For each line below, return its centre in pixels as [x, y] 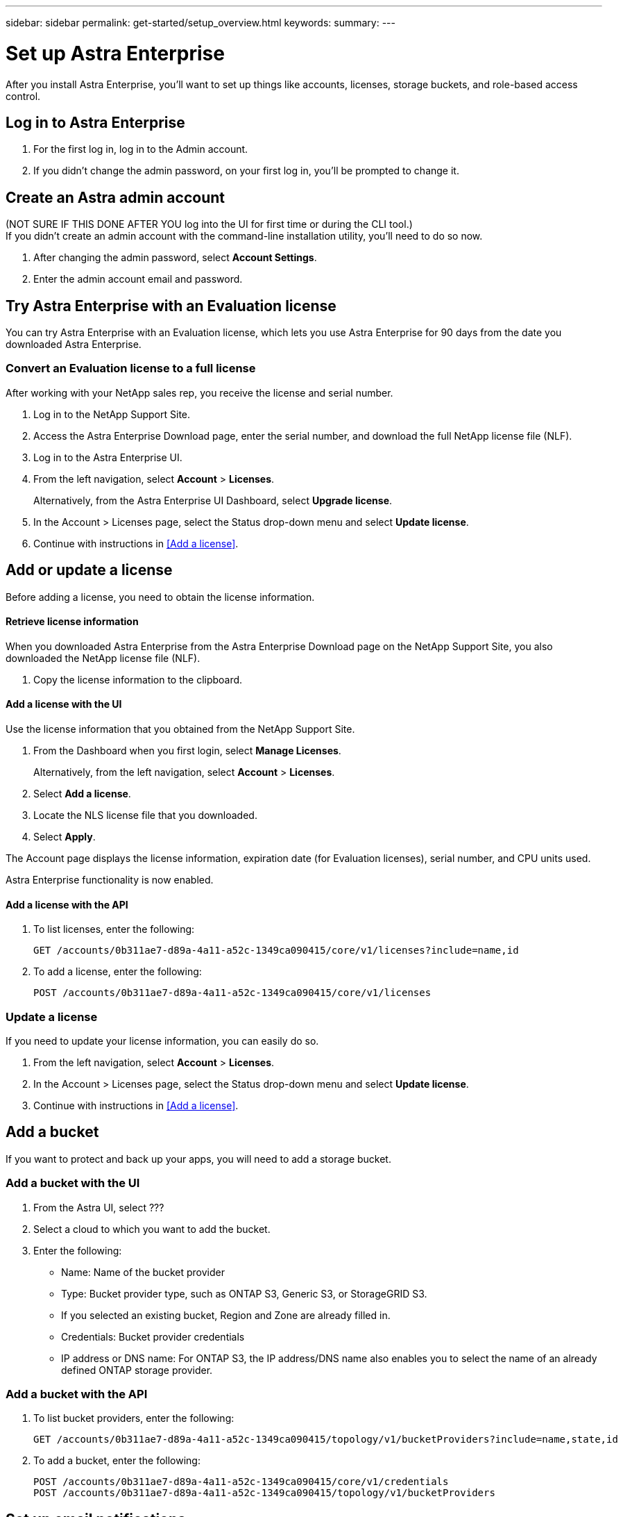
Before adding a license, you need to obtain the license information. [160, 597]
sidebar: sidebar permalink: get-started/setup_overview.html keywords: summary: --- [200, 23]
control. [23, 96]
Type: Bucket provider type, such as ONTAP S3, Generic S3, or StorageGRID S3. [244, 1293]
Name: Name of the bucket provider [143, 1272]
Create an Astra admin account [115, 197]
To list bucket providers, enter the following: [134, 1418]
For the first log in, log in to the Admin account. [141, 149]
